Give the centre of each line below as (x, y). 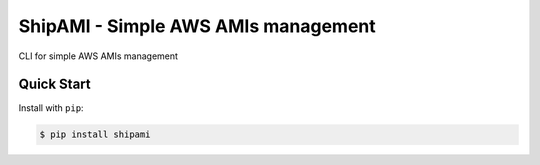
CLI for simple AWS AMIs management (98, 56)
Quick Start (54, 84)
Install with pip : (51, 108)
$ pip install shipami (95, 134)
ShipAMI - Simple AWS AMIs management (197, 26)
